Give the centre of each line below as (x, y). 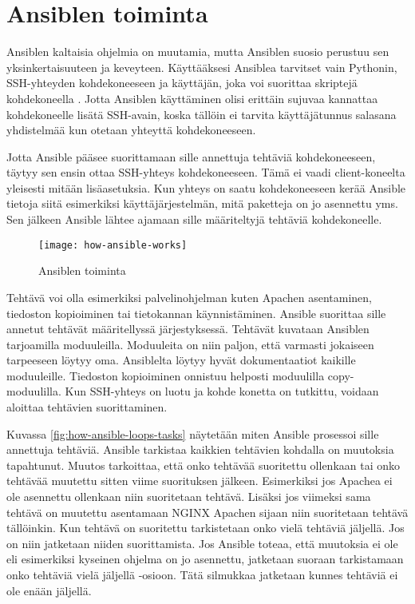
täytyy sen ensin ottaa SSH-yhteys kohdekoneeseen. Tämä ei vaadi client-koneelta (206, 172)
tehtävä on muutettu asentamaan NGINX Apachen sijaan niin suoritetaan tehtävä (207, 512)
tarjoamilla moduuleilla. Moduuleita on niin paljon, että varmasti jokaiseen (190, 344)
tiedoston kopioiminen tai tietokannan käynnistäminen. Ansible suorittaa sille (196, 313)
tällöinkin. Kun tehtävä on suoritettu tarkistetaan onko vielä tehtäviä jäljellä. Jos (206, 528)
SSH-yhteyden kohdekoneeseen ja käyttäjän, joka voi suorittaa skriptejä (182, 83)
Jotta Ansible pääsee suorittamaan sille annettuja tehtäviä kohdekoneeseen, (191, 156)
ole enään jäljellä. (49, 590)
